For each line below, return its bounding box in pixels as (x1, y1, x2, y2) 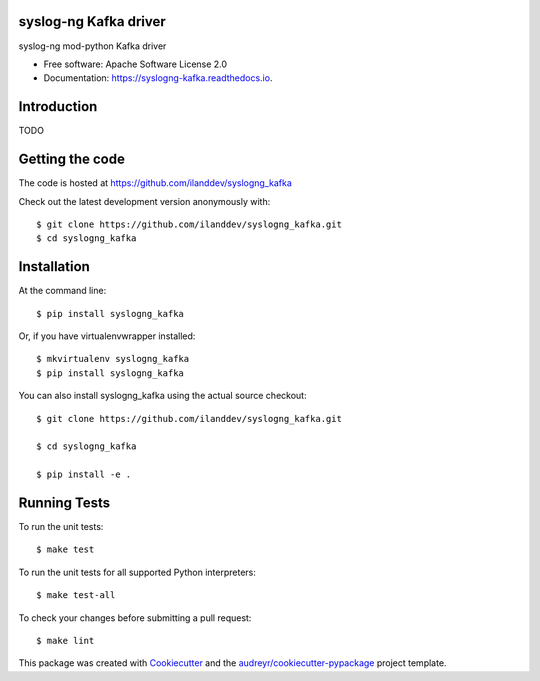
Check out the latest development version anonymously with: (18, 195, 271, 207)
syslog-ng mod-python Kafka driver (18, 40, 167, 52)
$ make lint (36, 635, 95, 646)
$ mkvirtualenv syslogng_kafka (36, 353, 190, 365)
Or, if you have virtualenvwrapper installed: (18, 330, 196, 342)
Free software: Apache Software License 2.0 (43, 58, 228, 70)
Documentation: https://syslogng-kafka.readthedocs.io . (43, 72, 273, 84)
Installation (18, 258, 90, 275)
